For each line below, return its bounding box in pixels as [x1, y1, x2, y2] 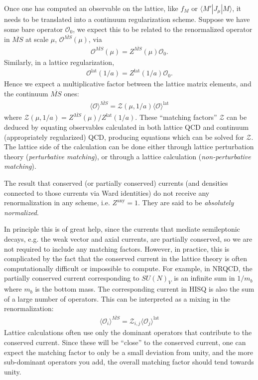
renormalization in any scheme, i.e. [4, 197, 110, 208]
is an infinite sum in [174, 273, 235, 283]
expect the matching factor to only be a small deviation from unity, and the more [4, 347, 253, 357]
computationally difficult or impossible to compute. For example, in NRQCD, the [4, 263, 253, 273]
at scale [25, 34, 49, 44]
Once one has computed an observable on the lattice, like [4, 3, 178, 13]
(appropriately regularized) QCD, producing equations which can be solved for [4, 131, 244, 142]
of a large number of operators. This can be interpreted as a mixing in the [4, 293, 231, 304]
